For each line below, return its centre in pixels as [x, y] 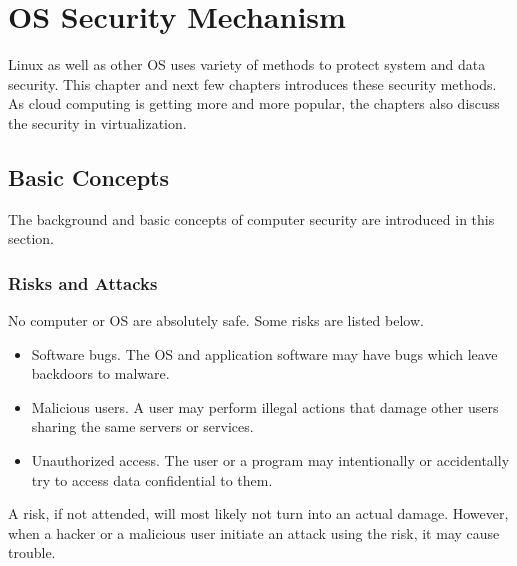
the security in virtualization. [97, 122]
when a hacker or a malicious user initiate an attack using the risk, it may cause [254, 532]
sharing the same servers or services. [142, 426]
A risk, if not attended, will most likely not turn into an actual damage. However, [258, 513]
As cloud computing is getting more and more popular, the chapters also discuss [254, 103]
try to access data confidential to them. [152, 479]
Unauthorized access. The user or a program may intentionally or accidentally [270, 460]
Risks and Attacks [83, 282]
